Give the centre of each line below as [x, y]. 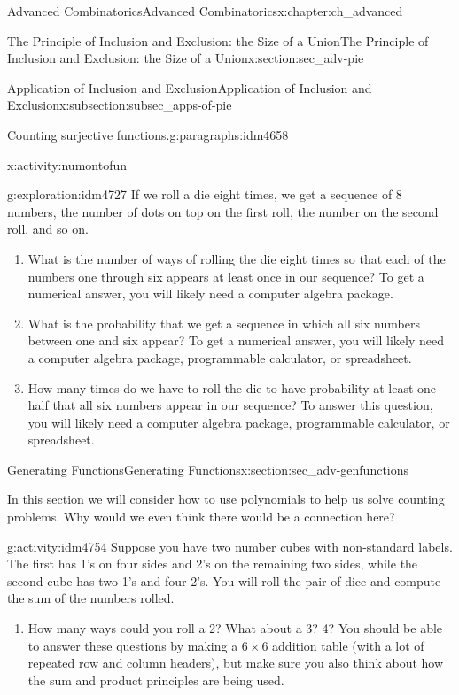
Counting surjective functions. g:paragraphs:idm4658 [148, 134]
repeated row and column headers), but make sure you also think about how [236, 663]
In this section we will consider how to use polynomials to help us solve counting [226, 499]
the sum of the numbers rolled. [91, 598]
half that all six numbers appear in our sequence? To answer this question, [230, 405]
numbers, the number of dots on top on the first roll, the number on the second [223, 211]
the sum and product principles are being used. [156, 680]
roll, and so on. [48, 229]
